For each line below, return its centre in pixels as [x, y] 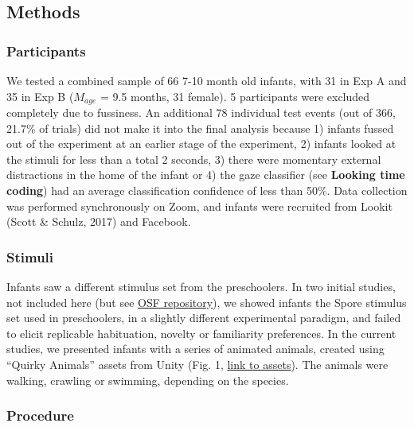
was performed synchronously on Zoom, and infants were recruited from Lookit [199, 206]
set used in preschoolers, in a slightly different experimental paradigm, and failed [204, 318]
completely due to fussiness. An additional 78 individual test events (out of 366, [201, 113]
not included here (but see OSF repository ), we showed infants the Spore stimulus [207, 302]
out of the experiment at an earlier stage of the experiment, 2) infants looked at [201, 144]
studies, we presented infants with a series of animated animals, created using [195, 349]
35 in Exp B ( [40, 96]
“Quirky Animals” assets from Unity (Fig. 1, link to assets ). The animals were [197, 364]
